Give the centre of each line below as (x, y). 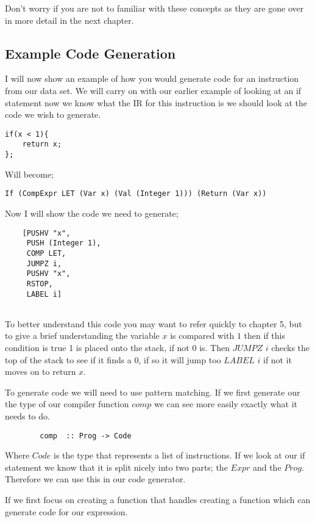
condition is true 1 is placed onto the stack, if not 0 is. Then (117, 348)
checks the (291, 348)
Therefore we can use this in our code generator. (95, 479)
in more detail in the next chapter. (69, 20)
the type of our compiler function (67, 404)
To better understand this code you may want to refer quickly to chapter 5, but (154, 323)
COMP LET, (46, 253)
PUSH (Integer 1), (64, 243)
